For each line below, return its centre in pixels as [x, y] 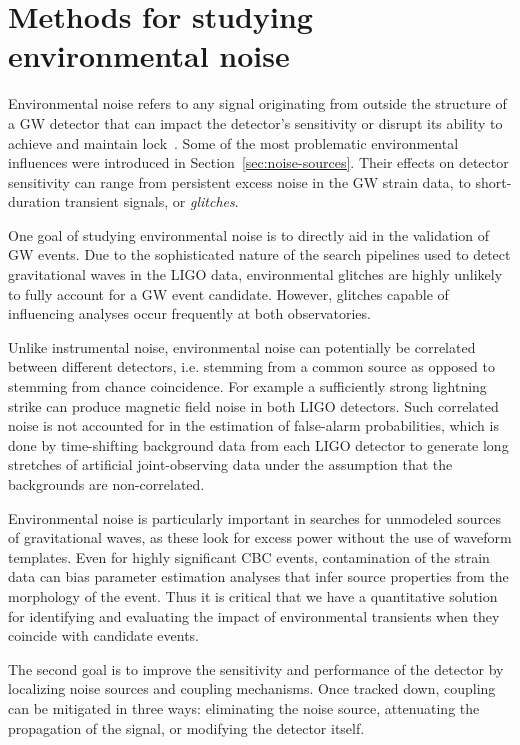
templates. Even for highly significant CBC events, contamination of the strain [249, 556]
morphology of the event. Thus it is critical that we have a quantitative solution [253, 595]
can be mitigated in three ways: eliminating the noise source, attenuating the [244, 707]
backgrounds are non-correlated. [106, 484]
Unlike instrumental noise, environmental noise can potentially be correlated [242, 346]
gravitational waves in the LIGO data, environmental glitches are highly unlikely [255, 274]
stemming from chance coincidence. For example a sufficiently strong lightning [247, 386]
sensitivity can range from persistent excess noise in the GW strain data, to [239, 181]
